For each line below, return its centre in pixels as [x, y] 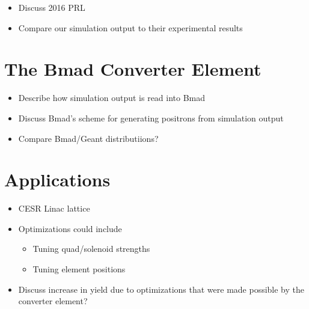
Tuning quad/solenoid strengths [91, 249]
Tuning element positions [79, 269]
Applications [57, 179]
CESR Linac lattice [54, 208]
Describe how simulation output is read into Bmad [112, 98]
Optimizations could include [70, 228]
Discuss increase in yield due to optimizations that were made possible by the [161, 289]
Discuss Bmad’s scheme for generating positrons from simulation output [151, 118]
